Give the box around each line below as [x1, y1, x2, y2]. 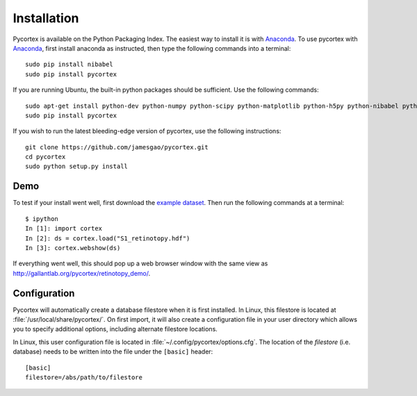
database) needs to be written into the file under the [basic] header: [13, 347, 213, 356]
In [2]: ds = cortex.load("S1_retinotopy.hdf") [25, 234, 190, 242]
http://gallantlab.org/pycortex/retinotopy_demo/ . [13, 269, 151, 277]
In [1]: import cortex [25, 224, 103, 233]
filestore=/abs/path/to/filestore [25, 373, 142, 381]
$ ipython [25, 215, 58, 222]
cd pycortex [25, 153, 66, 161]
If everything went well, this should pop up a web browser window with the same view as [13, 259, 268, 267]
